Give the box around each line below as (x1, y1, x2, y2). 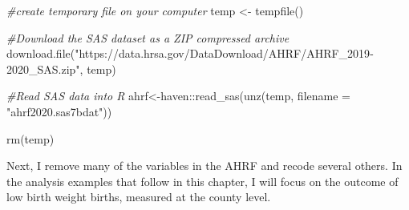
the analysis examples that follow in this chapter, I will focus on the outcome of (6, 172, 399, 189)
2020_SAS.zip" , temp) (6, 60, 116, 77)
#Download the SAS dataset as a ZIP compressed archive (6, 29, 290, 46)
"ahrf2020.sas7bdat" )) (6, 103, 112, 119)
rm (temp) (6, 130, 55, 147)
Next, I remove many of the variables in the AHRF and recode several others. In (6, 157, 403, 174)
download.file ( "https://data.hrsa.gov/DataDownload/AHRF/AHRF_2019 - (6, 45, 374, 62)
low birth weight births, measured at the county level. (6, 188, 271, 205)
